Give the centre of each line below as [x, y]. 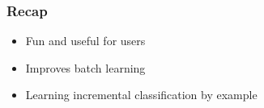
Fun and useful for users [85, 41]
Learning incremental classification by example [141, 95]
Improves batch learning [85, 67]
